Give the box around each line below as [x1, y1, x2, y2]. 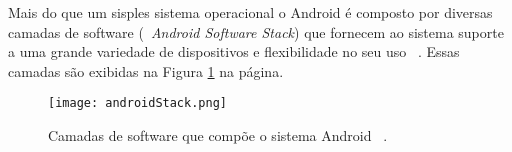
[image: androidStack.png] [48, 96, 227, 111]
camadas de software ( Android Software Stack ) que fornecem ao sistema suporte [8, 21, 504, 42]
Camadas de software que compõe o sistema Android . [48, 125, 388, 146]
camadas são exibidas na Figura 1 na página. [8, 60, 284, 81]
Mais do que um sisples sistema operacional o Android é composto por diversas [8, 2, 493, 22]
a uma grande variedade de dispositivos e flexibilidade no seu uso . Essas [8, 41, 460, 62]
